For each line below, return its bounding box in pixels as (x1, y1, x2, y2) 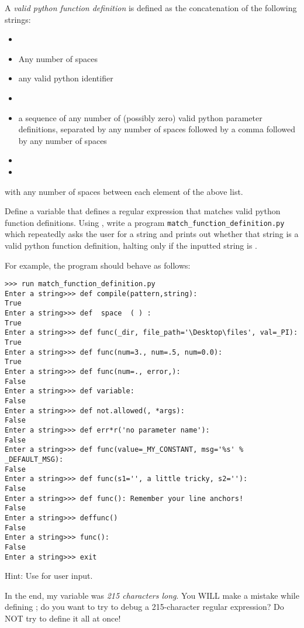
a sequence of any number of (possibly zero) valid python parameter (18, 111, 262, 123)
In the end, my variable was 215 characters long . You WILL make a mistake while (5, 589, 299, 601)
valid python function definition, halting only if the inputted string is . (5, 239, 257, 251)
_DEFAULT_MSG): (5, 455, 64, 464)
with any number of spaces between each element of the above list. (5, 185, 243, 197)
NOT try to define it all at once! (5, 612, 121, 624)
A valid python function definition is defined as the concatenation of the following (5, 2, 297, 13)
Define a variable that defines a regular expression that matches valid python (5, 205, 281, 217)
